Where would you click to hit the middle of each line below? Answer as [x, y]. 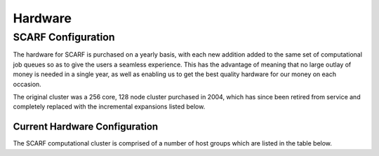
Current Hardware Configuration [86, 127]
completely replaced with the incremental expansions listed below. [109, 107]
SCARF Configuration [64, 37]
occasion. [27, 84]
